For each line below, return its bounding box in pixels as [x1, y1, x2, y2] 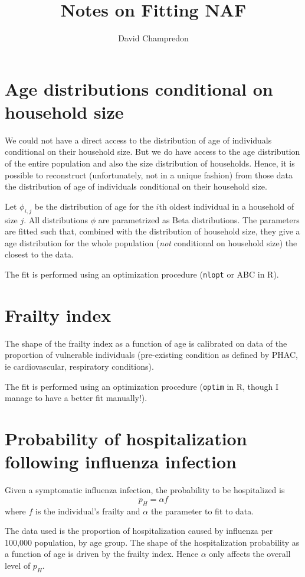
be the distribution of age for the [34, 200, 153, 212]
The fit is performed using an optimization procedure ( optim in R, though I [5, 380, 279, 392]
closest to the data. [5, 248, 74, 260]
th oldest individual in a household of [159, 200, 294, 212]
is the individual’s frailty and [35, 504, 140, 517]
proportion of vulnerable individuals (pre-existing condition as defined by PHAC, [5, 348, 298, 361]
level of [5, 559, 31, 571]
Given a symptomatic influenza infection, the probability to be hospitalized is [5, 484, 285, 496]
